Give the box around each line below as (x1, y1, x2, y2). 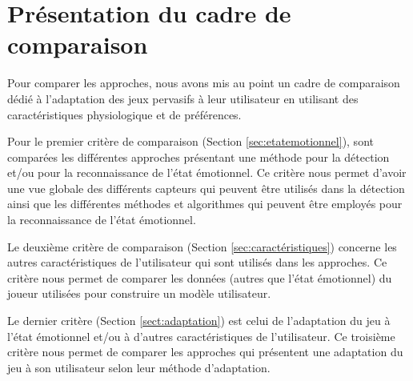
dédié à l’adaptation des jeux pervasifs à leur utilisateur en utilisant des (7, 90, 359, 106)
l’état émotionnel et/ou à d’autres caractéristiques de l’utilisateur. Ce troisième (7, 327, 395, 344)
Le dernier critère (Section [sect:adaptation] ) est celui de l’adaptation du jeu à (7, 312, 391, 329)
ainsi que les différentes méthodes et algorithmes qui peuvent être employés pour (7, 195, 403, 212)
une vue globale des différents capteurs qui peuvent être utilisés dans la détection (7, 179, 405, 196)
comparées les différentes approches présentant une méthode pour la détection (7, 148, 390, 165)
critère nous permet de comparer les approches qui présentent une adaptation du (7, 343, 403, 360)
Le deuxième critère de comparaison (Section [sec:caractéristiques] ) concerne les (7, 238, 397, 255)
